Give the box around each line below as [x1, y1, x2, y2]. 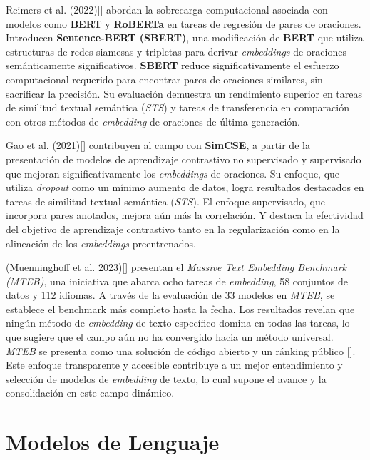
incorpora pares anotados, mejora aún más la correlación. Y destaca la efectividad [6, 208, 364, 223]
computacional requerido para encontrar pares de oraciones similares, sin [6, 71, 323, 86]
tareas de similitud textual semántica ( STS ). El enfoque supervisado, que [6, 193, 325, 208]
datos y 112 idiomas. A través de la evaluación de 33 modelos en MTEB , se [6, 287, 335, 302]
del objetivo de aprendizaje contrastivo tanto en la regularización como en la [6, 221, 340, 236]
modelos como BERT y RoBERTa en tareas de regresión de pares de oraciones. [6, 16, 361, 31]
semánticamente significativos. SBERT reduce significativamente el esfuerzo [6, 58, 339, 73]
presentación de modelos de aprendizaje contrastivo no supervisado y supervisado [6, 151, 361, 166]
